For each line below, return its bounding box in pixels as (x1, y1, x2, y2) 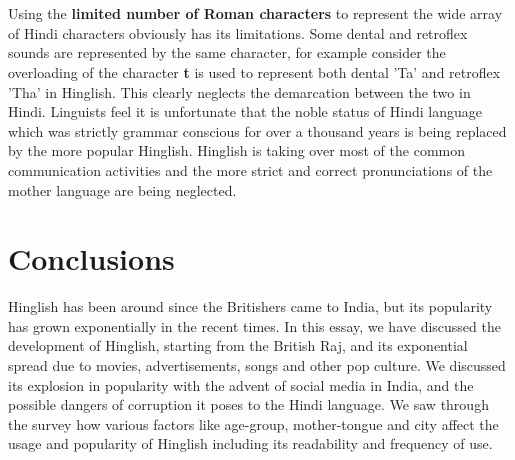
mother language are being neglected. (8, 179, 237, 200)
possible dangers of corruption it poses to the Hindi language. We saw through (8, 394, 489, 415)
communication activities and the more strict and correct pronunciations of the (8, 159, 493, 180)
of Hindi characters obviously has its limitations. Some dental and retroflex (8, 22, 468, 43)
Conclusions (8, 238, 175, 279)
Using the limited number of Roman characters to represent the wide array (8, 3, 503, 24)
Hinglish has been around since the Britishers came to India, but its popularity (8, 296, 493, 317)
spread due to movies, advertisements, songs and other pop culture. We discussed (8, 355, 506, 376)
